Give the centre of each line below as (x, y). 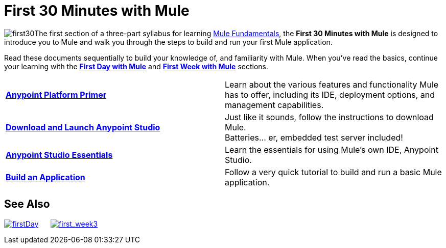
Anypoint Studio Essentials (59, 155)
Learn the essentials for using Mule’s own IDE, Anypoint (332, 149)
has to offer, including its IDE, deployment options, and (330, 94)
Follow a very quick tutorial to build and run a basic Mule (333, 172)
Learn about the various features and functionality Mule (332, 84)
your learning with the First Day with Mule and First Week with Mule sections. (136, 66)
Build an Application (45, 177)
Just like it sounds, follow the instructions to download (329, 117)
